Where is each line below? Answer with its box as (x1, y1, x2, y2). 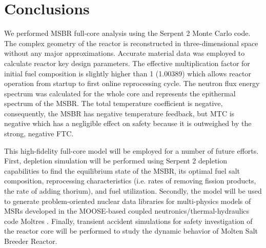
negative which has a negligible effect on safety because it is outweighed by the (4, 118, 252, 129)
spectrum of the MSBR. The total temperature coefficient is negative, (4, 98, 223, 109)
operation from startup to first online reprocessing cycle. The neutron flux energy (4, 78, 260, 89)
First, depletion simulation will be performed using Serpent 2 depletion (4, 155, 228, 166)
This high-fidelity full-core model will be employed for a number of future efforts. (4, 145, 259, 156)
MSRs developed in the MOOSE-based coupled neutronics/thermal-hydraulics (4, 205, 250, 216)
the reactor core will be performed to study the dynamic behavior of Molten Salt (4, 225, 258, 236)
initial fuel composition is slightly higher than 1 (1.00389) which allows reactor (4, 68, 251, 78)
